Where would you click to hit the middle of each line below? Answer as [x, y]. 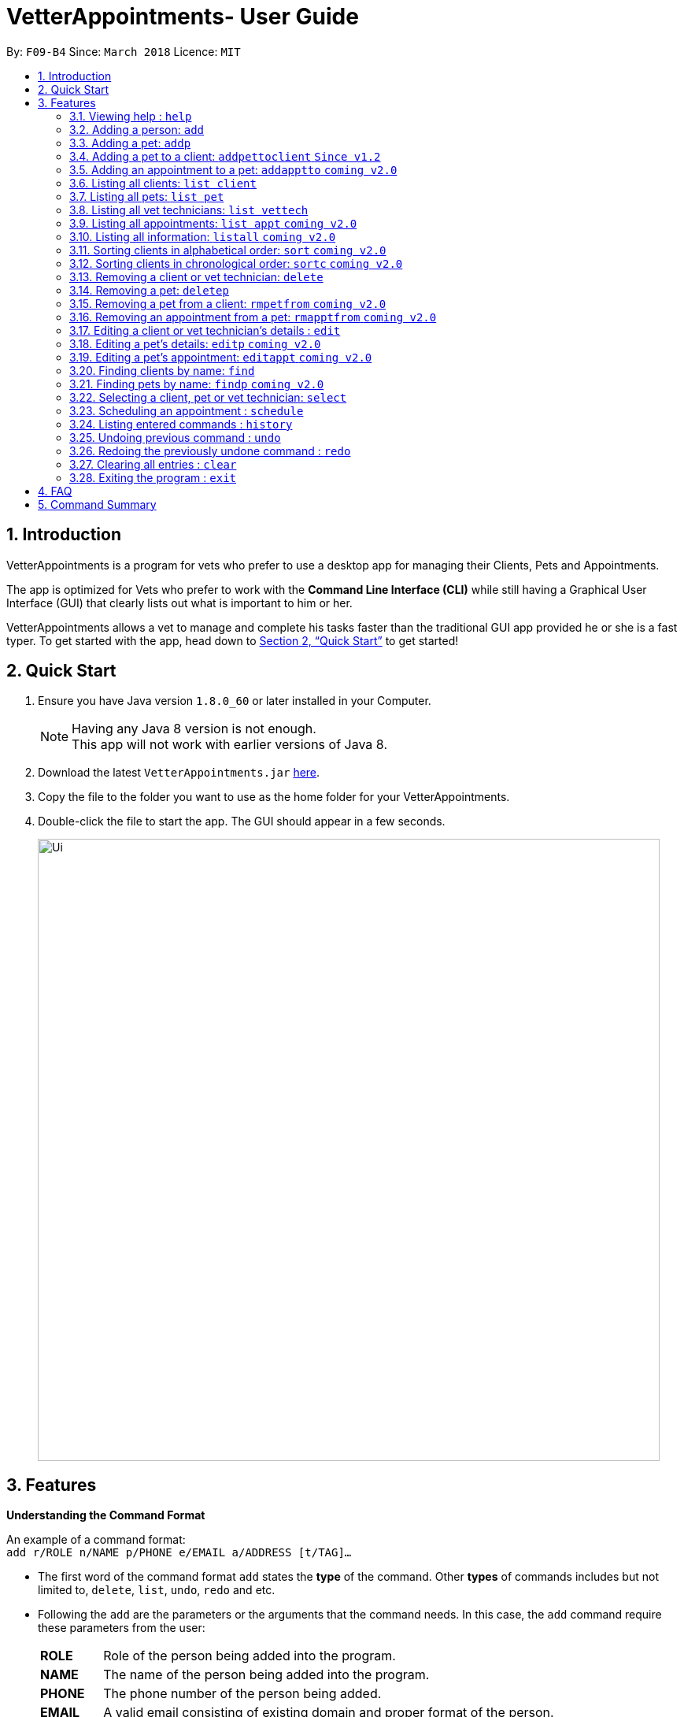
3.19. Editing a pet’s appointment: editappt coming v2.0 [221, 357]
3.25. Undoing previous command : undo [175, 437]
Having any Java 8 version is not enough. [194, 729]
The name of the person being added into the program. [266, 1675]
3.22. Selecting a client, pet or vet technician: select [208, 397]
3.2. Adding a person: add [137, 129]
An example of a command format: [96, 1540]
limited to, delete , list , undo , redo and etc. [157, 1590]
